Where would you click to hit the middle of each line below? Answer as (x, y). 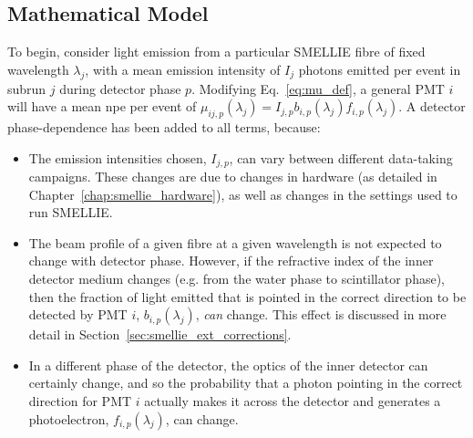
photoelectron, (69, 418)
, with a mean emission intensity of (183, 69)
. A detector (432, 106)
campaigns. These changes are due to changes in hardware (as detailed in (233, 177)
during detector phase (120, 88)
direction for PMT (80, 400)
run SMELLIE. (71, 212)
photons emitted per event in (380, 69)
